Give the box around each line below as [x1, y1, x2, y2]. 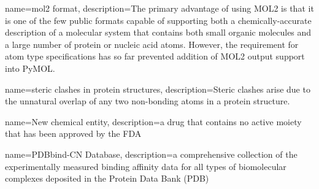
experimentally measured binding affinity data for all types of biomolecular [5, 160, 286, 172]
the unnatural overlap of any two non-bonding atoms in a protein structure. [5, 94, 290, 107]
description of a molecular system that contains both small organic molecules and [5, 26, 312, 39]
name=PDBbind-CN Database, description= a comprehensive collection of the [5, 147, 298, 160]
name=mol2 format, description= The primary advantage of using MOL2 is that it [5, 2, 314, 14]
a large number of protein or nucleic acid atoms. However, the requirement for [5, 37, 299, 50]
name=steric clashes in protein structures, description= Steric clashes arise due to [5, 82, 310, 95]
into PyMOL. [5, 61, 55, 74]
